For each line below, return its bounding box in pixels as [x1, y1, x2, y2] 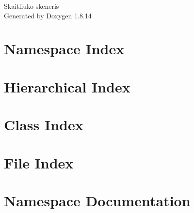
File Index [4, 152, 74, 172]
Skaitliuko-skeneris [4, 1, 59, 11]
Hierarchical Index [4, 76, 130, 96]
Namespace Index [4, 39, 125, 59]
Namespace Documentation [4, 190, 191, 210]
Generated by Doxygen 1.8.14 [4, 10, 92, 20]
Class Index [4, 115, 83, 135]
